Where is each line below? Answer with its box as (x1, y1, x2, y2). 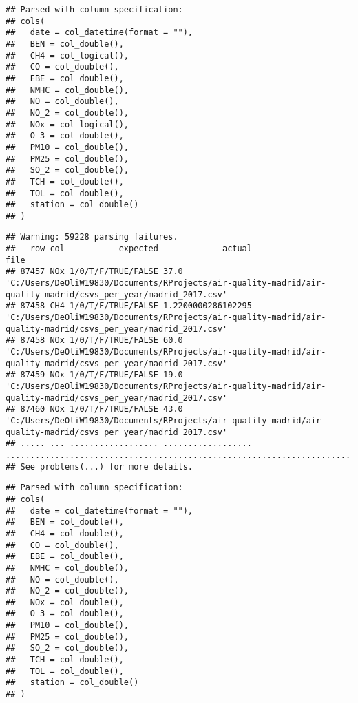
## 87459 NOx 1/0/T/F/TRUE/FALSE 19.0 (6, 370, 183, 380)
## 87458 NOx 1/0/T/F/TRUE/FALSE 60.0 (6, 335, 183, 346)
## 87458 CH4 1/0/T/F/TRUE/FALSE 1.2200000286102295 (6, 301, 252, 311)
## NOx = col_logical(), (6, 119, 129, 129)
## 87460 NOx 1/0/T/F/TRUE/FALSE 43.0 (6, 404, 183, 415)
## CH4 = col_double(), (6, 528, 124, 538)
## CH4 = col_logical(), (6, 50, 129, 61)
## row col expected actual (6, 244, 252, 254)
